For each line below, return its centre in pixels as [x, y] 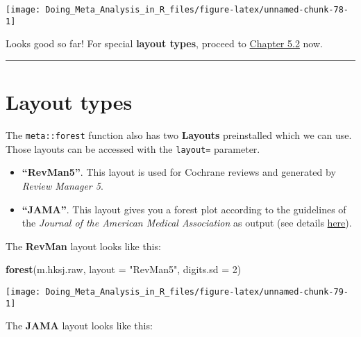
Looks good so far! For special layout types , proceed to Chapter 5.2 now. [164, 43]
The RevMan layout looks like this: [83, 246]
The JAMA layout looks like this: [79, 326]
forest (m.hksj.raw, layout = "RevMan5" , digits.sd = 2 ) [124, 269]
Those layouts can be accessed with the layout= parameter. [133, 148]
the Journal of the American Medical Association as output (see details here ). [187, 223]
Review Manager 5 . [62, 185]
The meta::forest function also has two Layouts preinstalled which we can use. [179, 135]
